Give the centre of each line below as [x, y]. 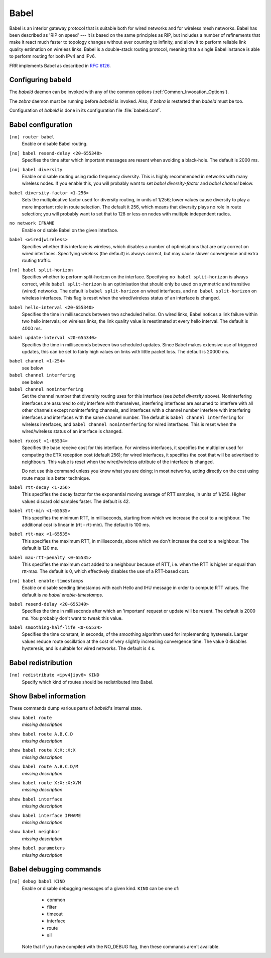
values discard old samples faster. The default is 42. [76, 501]
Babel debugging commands [55, 869]
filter [52, 907]
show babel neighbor [35, 832]
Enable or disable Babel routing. [55, 144]
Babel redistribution [41, 663]
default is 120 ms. [40, 548]
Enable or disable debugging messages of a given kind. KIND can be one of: [101, 888]
